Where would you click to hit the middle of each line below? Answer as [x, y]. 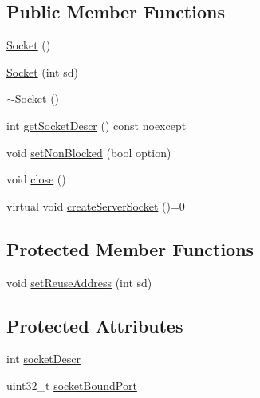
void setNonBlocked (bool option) [89, 152]
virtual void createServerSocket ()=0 [96, 205]
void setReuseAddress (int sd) [79, 282]
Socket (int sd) [42, 71]
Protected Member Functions [130, 248]
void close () [36, 179]
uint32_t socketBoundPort [72, 385]
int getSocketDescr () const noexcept [97, 125]
